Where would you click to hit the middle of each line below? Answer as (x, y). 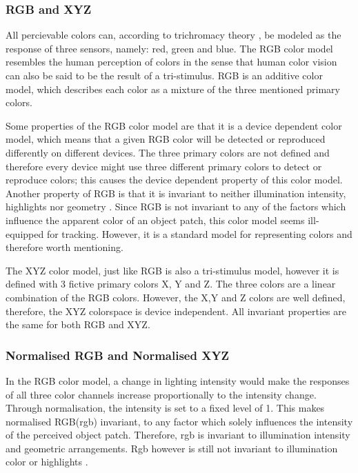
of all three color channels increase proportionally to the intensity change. (161, 394)
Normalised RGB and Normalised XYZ (118, 355)
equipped (25, 233)
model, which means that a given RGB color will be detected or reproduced (166, 139)
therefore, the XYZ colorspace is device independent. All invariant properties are (176, 311)
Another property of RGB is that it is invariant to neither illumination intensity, (176, 193)
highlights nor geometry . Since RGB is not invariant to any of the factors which (176, 207)
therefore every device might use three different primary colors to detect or (164, 166)
